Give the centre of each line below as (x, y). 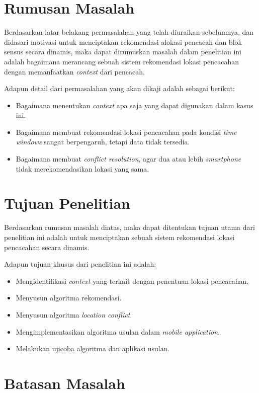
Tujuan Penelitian (67, 203)
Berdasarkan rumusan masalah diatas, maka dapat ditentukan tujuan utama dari (129, 227)
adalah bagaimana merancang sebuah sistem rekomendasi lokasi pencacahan (122, 61)
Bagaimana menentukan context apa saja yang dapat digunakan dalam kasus (135, 105)
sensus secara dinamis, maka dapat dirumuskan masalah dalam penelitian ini (123, 52)
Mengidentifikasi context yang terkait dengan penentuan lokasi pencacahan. (132, 281)
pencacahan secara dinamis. (47, 247)
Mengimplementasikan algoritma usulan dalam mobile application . (118, 331)
